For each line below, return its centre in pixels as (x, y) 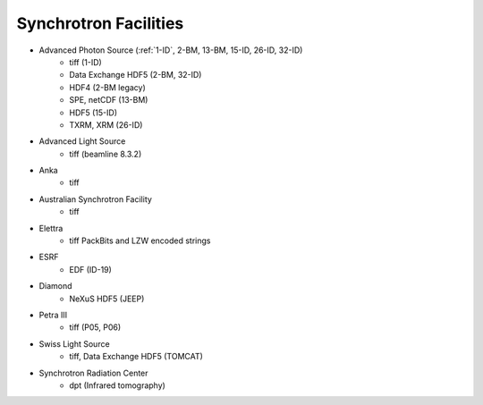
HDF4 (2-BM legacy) (108, 87)
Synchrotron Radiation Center (93, 373)
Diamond (55, 286)
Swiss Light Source (75, 343)
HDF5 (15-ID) (93, 113)
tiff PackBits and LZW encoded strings (140, 240)
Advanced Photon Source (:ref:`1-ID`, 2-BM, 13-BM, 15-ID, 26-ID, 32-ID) (171, 50)
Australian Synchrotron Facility (95, 199)
